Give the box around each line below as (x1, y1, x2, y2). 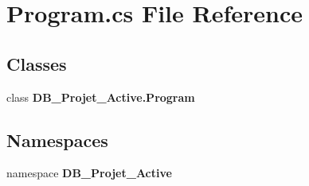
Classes (6, 51, 67, 76)
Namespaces (6, 127, 108, 152)
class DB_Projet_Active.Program (6, 88, 195, 105)
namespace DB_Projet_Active (6, 165, 172, 181)
